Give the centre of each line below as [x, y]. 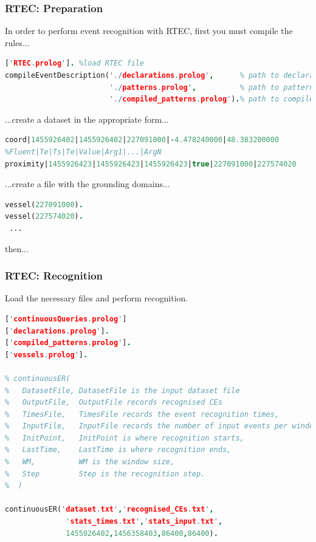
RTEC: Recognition [54, 276]
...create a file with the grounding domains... [88, 184]
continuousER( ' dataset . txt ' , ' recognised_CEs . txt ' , [109, 509]
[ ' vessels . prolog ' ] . [46, 355]
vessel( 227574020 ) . [44, 217]
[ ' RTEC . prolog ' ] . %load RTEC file [75, 63]
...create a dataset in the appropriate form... [87, 119]
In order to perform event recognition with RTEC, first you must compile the [149, 31]
